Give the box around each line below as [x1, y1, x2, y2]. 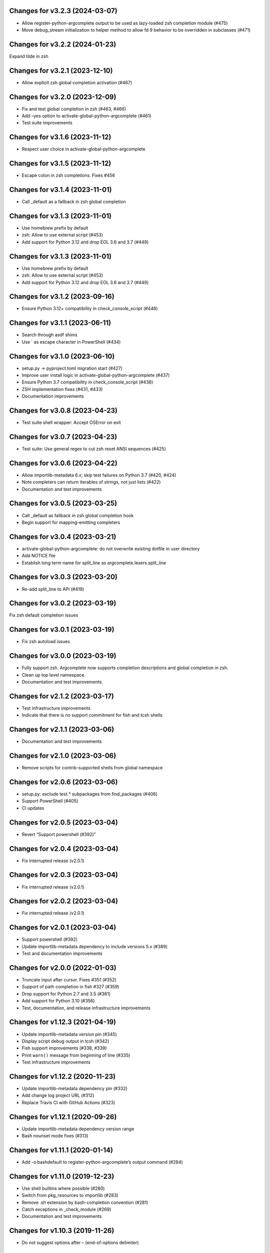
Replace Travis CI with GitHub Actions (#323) [21, 1099, 115, 1105]
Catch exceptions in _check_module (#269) [21, 1206, 111, 1212]
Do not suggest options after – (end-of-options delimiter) [21, 1239, 139, 1245]
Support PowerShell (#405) [21, 798, 78, 804]
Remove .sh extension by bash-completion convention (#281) [21, 1199, 148, 1205]
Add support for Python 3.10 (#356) [21, 998, 95, 1004]
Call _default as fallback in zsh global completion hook [21, 512, 134, 518]
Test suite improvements [21, 120, 72, 126]
